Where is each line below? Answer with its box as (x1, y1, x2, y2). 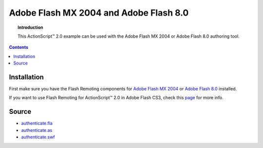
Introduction (18, 24, 43, 30)
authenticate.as (21, 127, 53, 133)
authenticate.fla (21, 120, 53, 127)
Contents (9, 44, 29, 50)
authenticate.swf (21, 134, 56, 140)
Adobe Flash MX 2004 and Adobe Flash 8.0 (9, 7, 189, 18)
